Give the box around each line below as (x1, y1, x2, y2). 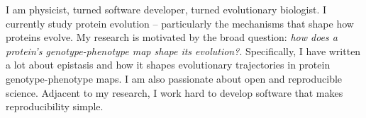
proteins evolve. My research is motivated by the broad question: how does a (6, 30, 338, 45)
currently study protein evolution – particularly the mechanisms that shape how (6, 16, 354, 30)
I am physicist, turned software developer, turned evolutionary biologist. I (6, 2, 327, 16)
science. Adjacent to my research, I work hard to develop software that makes (6, 85, 343, 100)
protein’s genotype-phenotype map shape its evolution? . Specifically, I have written (6, 43, 361, 58)
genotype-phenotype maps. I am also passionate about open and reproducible (6, 71, 343, 85)
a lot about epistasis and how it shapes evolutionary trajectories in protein (6, 57, 331, 72)
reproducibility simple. (6, 99, 104, 114)
